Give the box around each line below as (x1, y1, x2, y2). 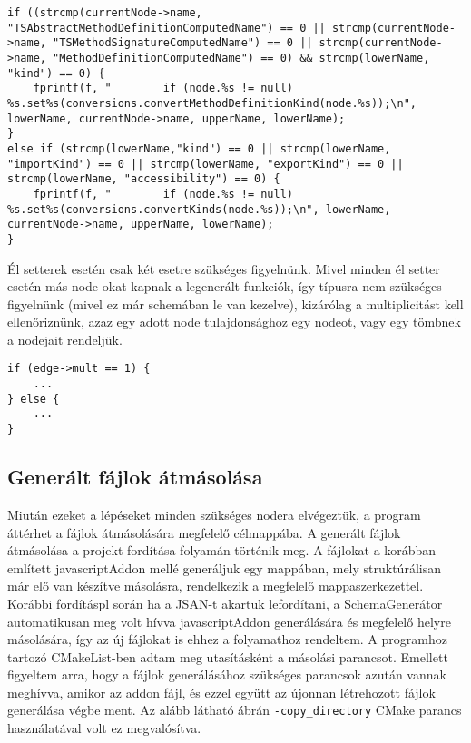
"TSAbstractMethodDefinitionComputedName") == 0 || (7, 21, 326, 34)
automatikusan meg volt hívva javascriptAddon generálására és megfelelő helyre (7, 611, 451, 631)
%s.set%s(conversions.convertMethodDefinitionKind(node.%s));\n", (7, 96, 417, 110)
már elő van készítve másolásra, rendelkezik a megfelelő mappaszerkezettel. (7, 576, 424, 595)
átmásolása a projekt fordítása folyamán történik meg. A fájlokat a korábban (7, 541, 437, 560)
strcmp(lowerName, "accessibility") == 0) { (7, 172, 280, 186)
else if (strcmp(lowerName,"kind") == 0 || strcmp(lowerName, (7, 142, 391, 155)
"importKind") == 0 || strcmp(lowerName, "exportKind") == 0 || (7, 157, 404, 171)
